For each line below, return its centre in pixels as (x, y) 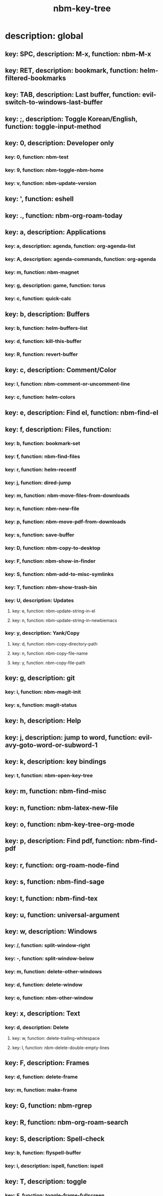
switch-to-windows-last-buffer (54, 102)
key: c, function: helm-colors (40, 397)
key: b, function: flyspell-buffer (43, 1153)
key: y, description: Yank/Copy (42, 633)
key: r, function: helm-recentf (41, 469)
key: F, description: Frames (47, 1063)
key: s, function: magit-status (41, 705)
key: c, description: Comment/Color (61, 370)
